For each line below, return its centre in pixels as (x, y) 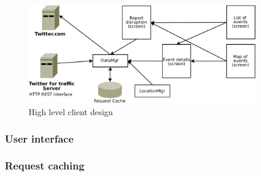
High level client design (71, 112)
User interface (39, 138)
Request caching (45, 166)
